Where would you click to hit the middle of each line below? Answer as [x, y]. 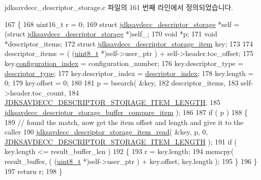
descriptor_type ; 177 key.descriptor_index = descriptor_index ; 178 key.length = [129, 73]
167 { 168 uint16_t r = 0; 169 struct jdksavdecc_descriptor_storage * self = [122, 24]
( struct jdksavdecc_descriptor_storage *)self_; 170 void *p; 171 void [111, 34]
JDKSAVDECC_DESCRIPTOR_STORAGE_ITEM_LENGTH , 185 [112, 102]
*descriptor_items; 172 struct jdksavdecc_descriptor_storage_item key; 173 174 [129, 43]
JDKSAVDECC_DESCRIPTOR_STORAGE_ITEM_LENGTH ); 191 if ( [121, 141]
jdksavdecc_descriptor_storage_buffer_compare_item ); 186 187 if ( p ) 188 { [126, 112]
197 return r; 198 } [34, 171]
